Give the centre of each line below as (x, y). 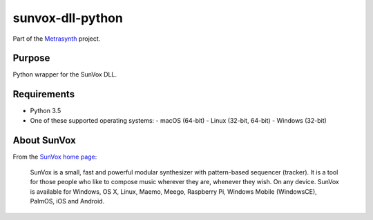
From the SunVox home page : (55, 157)
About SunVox (44, 140)
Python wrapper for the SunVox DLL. (65, 74)
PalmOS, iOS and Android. (67, 201)
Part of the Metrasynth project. (57, 39)
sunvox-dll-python (68, 18)
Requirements (44, 94)
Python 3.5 (46, 111)
